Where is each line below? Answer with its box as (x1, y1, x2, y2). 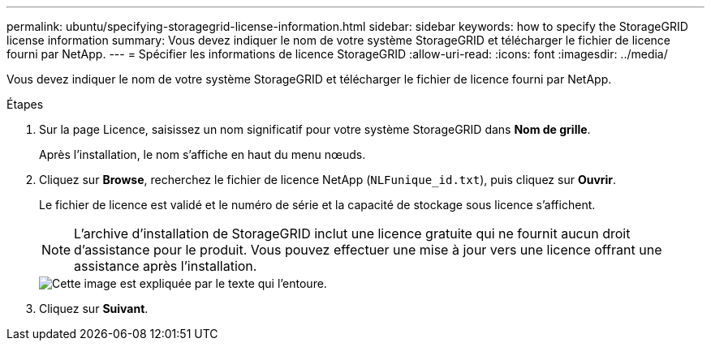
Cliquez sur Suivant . (39, 302, 149, 315)
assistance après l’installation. (74, 258, 257, 274)
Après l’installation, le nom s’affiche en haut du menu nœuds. (39, 148, 366, 161)
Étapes (6, 97, 44, 111)
